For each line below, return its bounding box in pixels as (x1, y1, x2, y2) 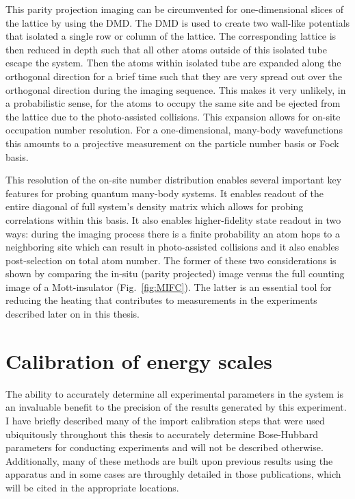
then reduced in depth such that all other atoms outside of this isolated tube (5, 42, 327, 56)
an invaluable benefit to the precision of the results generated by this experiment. (5, 400, 347, 414)
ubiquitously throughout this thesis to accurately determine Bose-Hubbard (5, 426, 318, 441)
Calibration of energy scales (5, 346, 272, 374)
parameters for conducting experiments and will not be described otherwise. (5, 440, 324, 455)
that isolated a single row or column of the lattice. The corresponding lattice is (5, 29, 337, 43)
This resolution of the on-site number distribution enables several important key (5, 172, 342, 187)
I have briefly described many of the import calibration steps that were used (5, 413, 325, 427)
